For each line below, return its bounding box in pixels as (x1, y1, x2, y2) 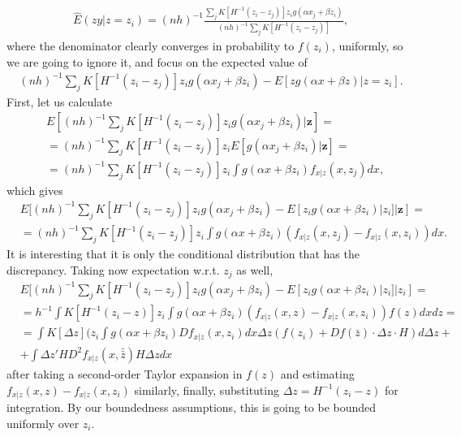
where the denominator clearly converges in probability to (6, 37, 295, 54)
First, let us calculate (6, 93, 112, 110)
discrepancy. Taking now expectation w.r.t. (6, 261, 220, 278)
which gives (6, 181, 63, 198)
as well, (236, 261, 274, 278)
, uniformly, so (331, 37, 403, 54)
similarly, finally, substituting (134, 381, 279, 398)
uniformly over (6, 414, 80, 431)
